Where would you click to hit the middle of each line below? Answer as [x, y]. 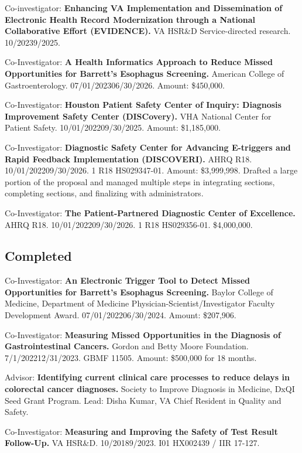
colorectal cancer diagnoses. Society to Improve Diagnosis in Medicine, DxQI [150, 389]
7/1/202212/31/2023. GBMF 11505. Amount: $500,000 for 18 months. [131, 357]
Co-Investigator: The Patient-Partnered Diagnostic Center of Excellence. [150, 212]
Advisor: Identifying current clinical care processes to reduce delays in [147, 377]
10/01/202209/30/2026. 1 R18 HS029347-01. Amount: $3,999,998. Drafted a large [151, 170]
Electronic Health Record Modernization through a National [130, 19]
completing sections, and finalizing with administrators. [104, 193]
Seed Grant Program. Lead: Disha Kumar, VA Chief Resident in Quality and [143, 400]
